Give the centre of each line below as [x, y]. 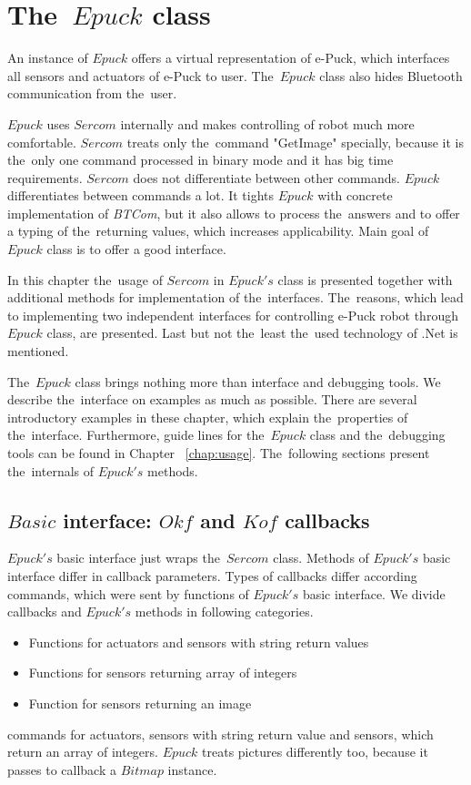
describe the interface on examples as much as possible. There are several [212, 399]
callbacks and [45, 612]
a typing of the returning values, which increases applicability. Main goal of [218, 231]
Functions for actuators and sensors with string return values [199, 642]
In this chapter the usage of [85, 279]
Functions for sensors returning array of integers [163, 673]
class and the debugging [377, 435]
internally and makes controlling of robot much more [267, 123]
